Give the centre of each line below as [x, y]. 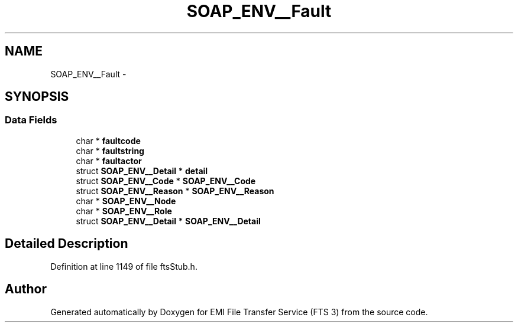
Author [26, 289]
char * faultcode [108, 140]
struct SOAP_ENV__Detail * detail [142, 171]
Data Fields [31, 120]
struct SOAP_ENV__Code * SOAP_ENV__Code [166, 181]
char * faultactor [109, 161]
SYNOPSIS [37, 97]
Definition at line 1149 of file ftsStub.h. [124, 266]
